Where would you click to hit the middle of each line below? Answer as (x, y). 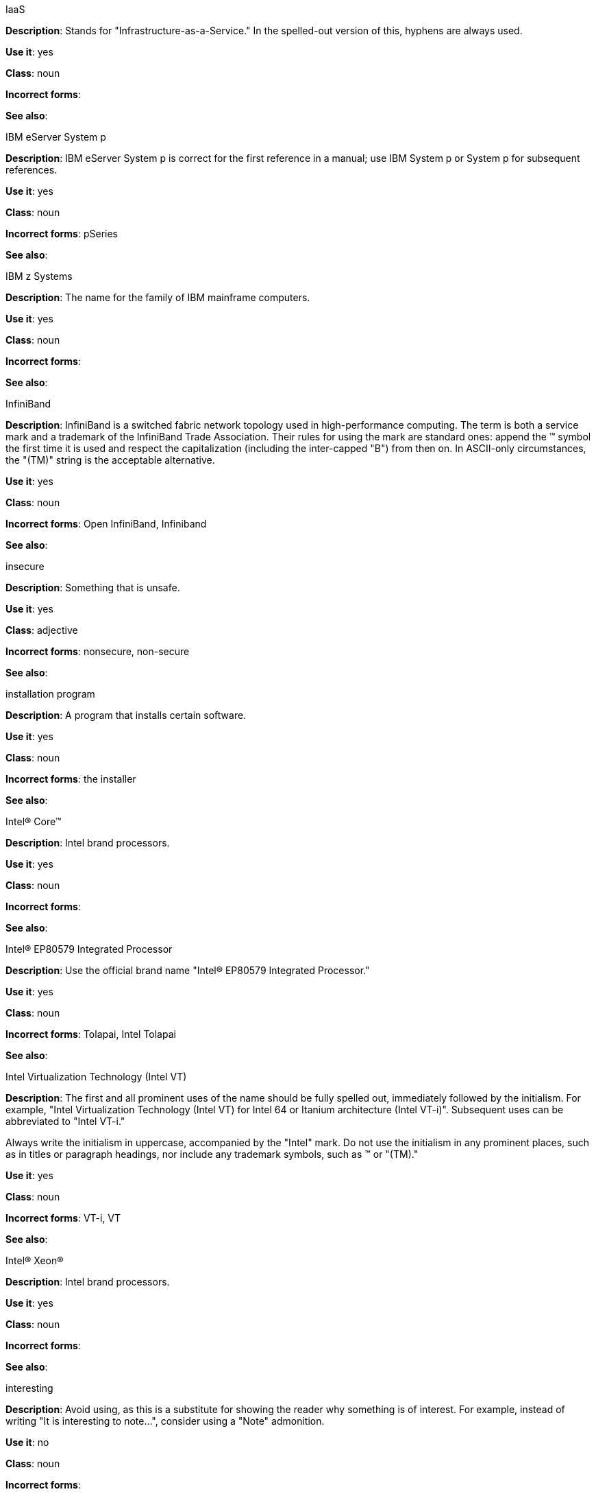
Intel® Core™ (34, 821)
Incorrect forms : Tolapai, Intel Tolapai (91, 1034)
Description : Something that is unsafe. (93, 588)
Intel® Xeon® (35, 1260)
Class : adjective (42, 630)
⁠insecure (25, 566)
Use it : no (27, 1442)
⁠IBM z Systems (39, 276)
